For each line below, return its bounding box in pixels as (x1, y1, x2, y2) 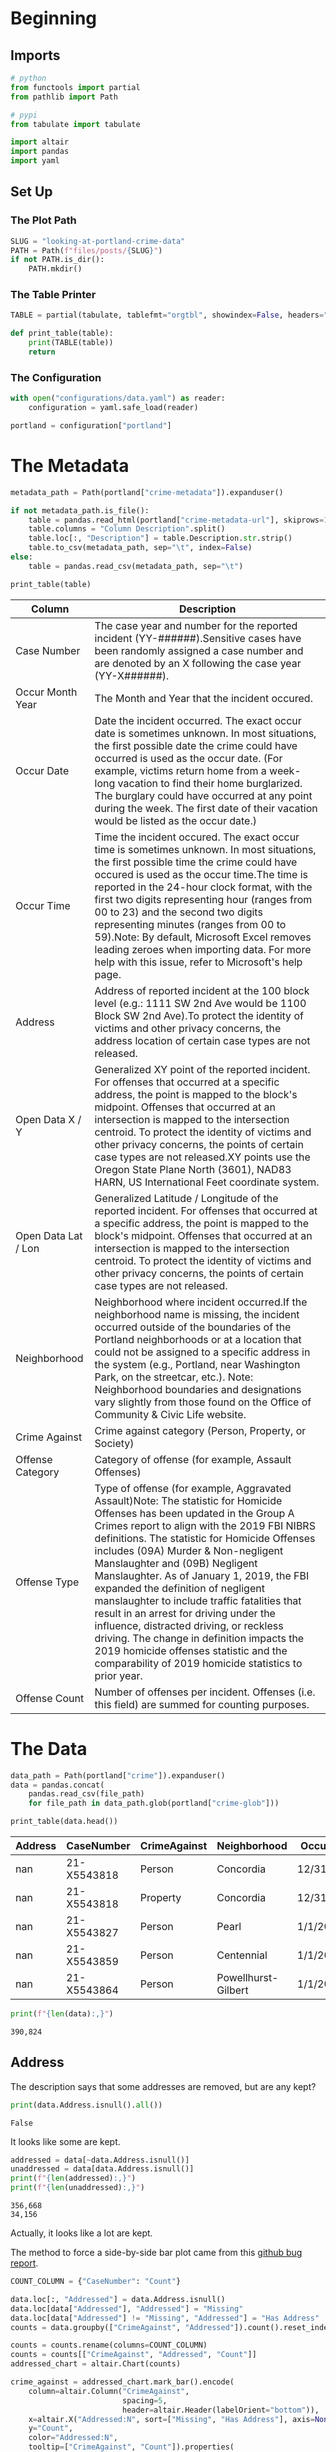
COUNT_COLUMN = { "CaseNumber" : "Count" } (10, 2277, 182, 2287)
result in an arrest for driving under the (94, 1606, 276, 1620)
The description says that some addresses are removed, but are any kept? (10, 2080, 317, 2092)
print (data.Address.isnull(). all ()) (10, 2100, 163, 2110)
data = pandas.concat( (10, 1780, 105, 1790)
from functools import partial (10, 82, 141, 92)
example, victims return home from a (94, 763, 267, 777)
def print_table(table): (10, 328, 114, 339)
